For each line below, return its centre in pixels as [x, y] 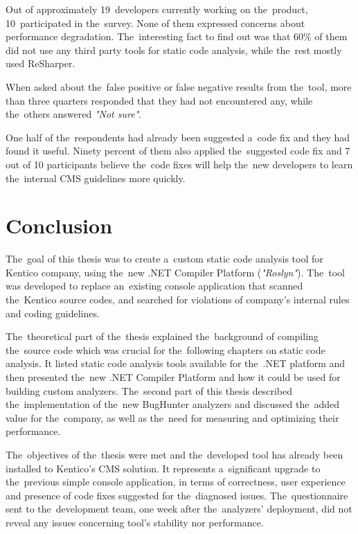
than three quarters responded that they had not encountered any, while [159, 100]
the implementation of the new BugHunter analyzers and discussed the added [173, 404]
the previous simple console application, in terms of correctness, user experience [176, 482]
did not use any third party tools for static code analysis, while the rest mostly [174, 50]
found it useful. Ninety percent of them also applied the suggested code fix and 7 [178, 151]
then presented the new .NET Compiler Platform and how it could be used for [173, 377]
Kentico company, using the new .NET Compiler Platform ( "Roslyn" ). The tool [175, 272]
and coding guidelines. [53, 313]
